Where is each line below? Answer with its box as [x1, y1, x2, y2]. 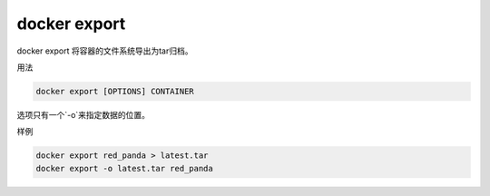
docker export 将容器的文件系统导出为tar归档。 [16, 45, 193, 56]
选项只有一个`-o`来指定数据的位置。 [16, 109, 150, 120]
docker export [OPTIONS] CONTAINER [35, 86, 194, 96]
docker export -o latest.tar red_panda [35, 163, 213, 173]
